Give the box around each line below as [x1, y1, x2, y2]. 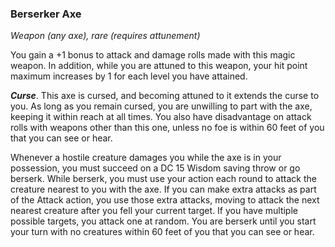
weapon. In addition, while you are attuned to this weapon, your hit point [10, 60, 308, 72]
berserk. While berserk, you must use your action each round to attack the [10, 173, 317, 185]
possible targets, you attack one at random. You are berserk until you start [10, 215, 317, 227]
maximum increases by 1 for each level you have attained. [10, 70, 248, 82]
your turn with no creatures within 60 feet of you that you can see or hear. [10, 226, 315, 238]
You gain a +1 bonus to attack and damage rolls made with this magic [10, 49, 296, 61]
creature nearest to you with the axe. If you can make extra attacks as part [10, 183, 317, 196]
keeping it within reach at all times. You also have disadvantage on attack [10, 111, 312, 123]
